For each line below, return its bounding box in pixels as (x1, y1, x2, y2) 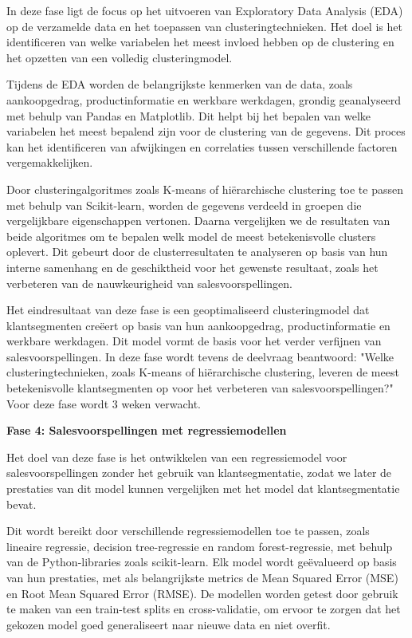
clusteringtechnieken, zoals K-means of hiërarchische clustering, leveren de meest (6, 364, 399, 380)
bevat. (6, 495, 37, 512)
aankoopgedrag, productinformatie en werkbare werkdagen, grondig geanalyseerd (6, 91, 402, 108)
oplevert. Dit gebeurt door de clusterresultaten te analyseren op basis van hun (6, 243, 388, 260)
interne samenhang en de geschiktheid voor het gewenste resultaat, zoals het (6, 258, 379, 275)
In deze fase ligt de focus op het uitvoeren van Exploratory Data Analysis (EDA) (6, 2, 403, 18)
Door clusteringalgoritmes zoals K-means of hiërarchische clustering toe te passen (6, 180, 403, 197)
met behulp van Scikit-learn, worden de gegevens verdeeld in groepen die (6, 196, 362, 213)
